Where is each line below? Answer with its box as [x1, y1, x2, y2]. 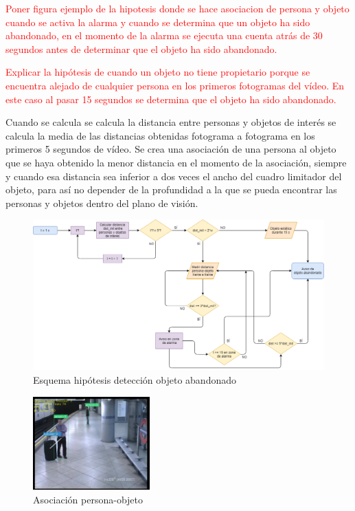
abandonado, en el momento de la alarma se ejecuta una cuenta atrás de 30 [5, 28, 323, 43]
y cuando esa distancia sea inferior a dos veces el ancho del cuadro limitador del [5, 168, 342, 183]
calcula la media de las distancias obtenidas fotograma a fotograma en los [5, 128, 315, 142]
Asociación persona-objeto [33, 492, 144, 506]
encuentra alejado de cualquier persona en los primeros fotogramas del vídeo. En [5, 78, 345, 92]
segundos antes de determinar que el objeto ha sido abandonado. [5, 41, 277, 56]
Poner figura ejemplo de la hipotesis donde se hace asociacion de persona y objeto [5, 1, 350, 15]
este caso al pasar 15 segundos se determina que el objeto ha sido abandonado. [5, 91, 336, 106]
